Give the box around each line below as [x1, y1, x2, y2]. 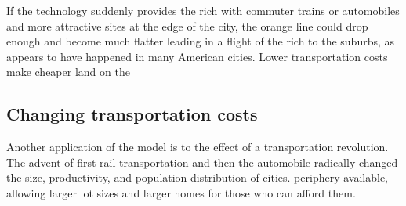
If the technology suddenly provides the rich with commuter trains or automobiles [6, 2, 400, 18]
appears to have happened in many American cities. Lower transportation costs [6, 48, 388, 64]
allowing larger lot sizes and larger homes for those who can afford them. [6, 184, 356, 201]
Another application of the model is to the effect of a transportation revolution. [6, 139, 389, 155]
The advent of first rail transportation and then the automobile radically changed [6, 154, 398, 170]
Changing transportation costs [6, 102, 258, 126]
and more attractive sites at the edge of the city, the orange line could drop [6, 17, 368, 34]
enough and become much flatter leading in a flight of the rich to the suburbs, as [6, 33, 395, 49]
